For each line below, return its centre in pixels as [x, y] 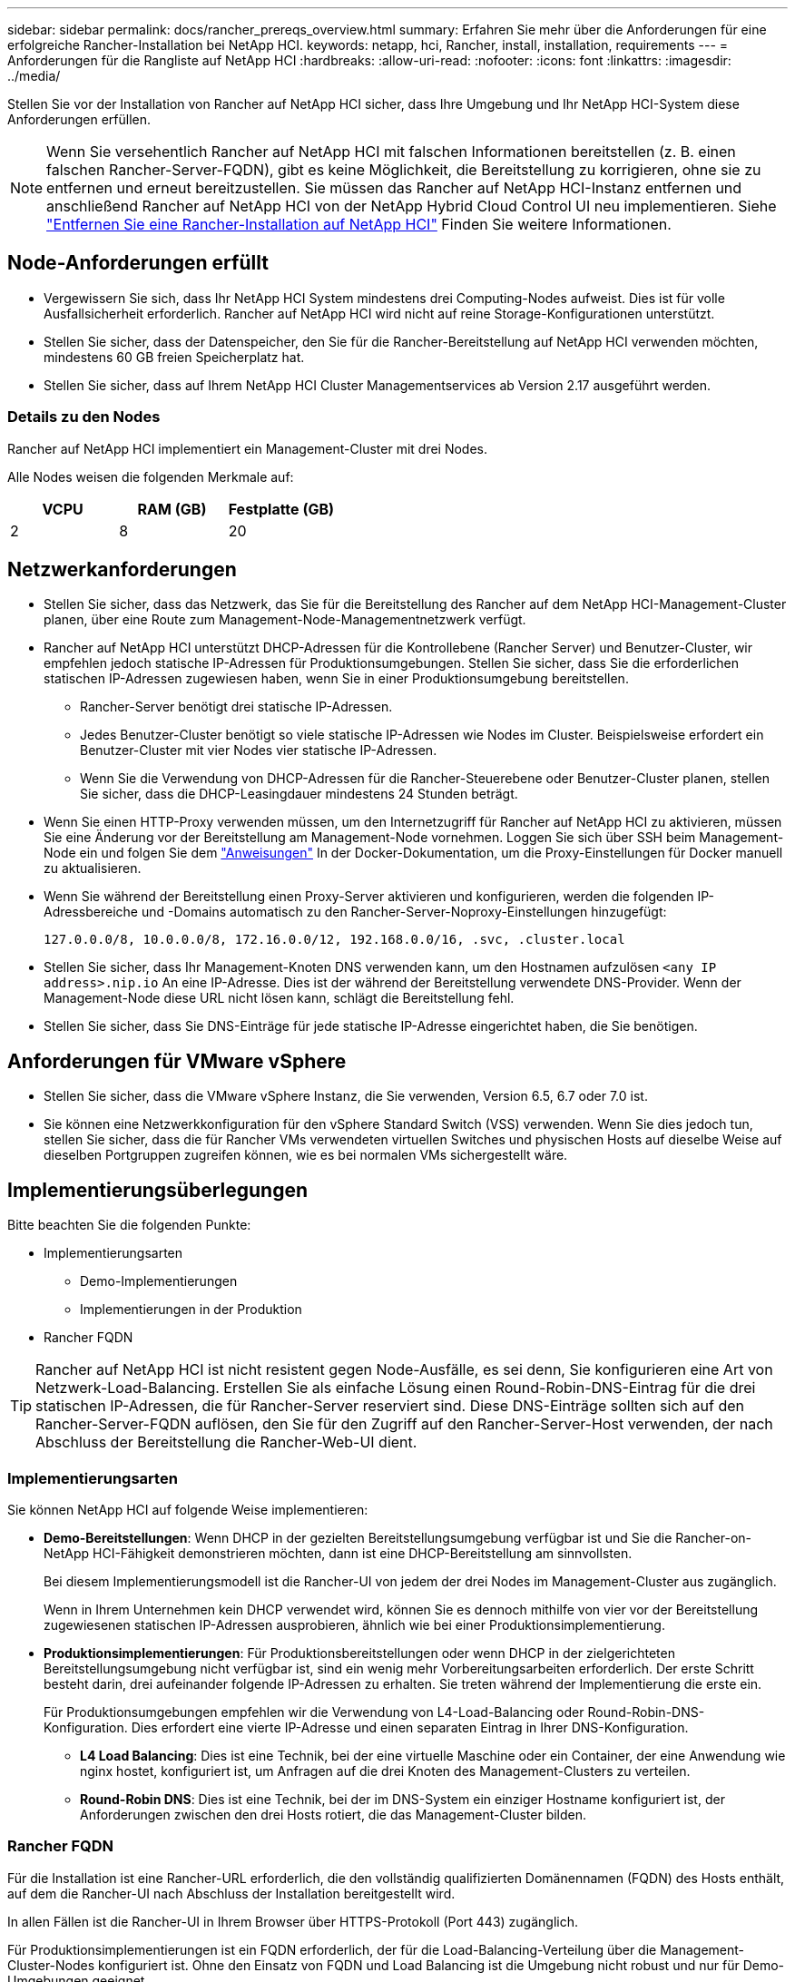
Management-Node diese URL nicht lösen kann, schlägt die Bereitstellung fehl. [279, 998]
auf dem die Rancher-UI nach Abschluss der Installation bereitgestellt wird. [231, 1893]
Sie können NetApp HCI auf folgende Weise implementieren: [188, 1509]
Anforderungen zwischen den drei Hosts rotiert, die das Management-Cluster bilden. [334, 1814]
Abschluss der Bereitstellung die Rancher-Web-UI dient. [226, 1442]
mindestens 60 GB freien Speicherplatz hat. [174, 357]
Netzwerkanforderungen [122, 570]
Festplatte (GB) [281, 509]
